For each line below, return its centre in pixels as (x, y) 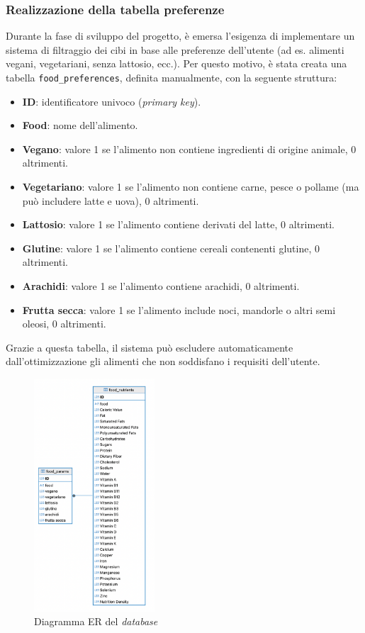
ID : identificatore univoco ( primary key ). (112, 101)
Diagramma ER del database (96, 621)
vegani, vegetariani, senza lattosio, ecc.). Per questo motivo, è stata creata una (176, 63)
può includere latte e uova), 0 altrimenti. (111, 200)
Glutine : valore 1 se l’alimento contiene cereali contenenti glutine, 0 (171, 248)
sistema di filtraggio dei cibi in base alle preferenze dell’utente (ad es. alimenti (175, 49)
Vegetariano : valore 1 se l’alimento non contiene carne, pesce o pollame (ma (191, 187)
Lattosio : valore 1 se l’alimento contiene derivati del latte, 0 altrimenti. (178, 224)
